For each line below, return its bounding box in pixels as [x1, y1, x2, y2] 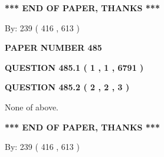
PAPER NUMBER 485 [5, 41, 102, 54]
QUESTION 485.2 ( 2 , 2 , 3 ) [5, 81, 130, 93]
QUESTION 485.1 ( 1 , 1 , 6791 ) [5, 61, 144, 73]
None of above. [5, 100, 58, 113]
